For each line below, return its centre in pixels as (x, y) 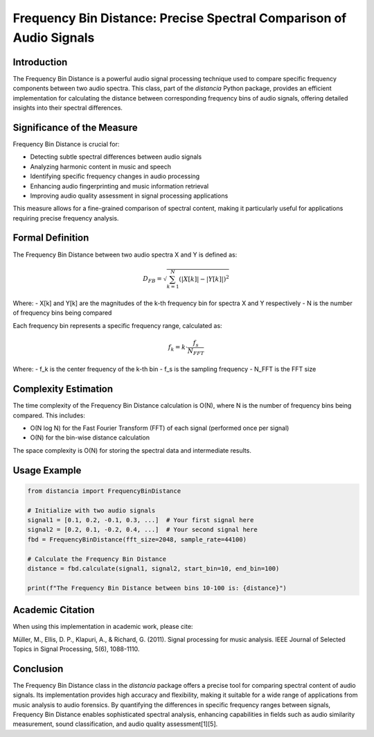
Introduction (40, 62)
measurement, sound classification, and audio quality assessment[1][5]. (115, 724)
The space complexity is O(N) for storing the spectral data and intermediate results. (132, 450)
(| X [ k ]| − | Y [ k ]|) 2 (204, 278)
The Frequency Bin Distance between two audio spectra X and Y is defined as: (125, 254)
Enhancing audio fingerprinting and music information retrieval (119, 186)
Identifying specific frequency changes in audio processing (115, 176)
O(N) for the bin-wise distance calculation (90, 437)
